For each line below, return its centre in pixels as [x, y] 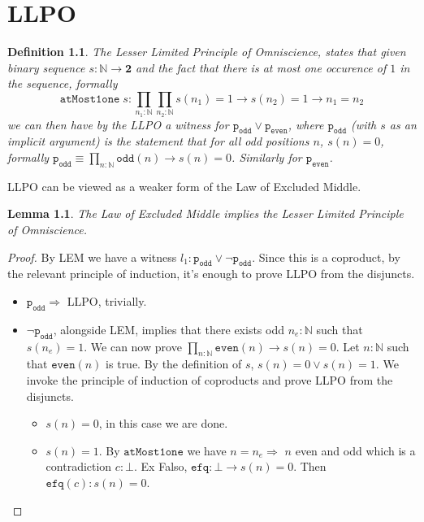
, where [306, 124]
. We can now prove [133, 346]
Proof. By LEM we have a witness [92, 257]
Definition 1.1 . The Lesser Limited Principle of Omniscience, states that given [207, 52]
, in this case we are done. [163, 423]
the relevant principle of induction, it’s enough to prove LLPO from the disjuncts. [211, 274]
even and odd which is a [355, 450]
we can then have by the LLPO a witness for [118, 124]
